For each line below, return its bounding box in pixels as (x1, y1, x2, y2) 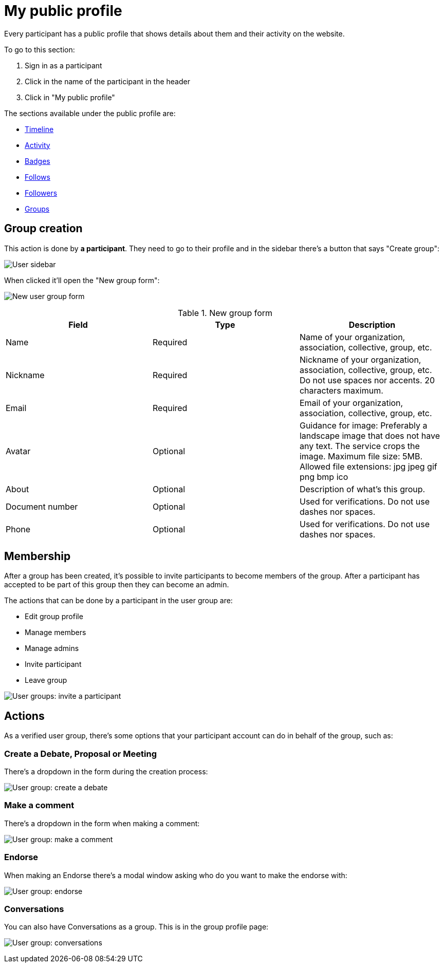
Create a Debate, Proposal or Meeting (4, 748, 157, 759)
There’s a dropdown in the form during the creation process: (4, 767, 208, 776)
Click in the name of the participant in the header (25, 77, 190, 86)
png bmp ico (299, 471, 348, 482)
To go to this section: (4, 45, 75, 54)
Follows (25, 172, 50, 181)
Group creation (4, 222, 83, 235)
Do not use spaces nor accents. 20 (299, 375, 435, 385)
